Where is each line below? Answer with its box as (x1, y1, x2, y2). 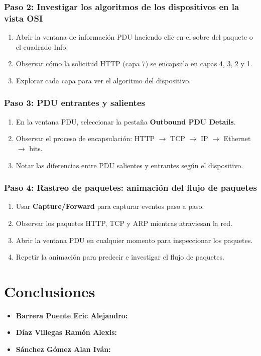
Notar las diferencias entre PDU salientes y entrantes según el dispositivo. (16, 160, 243, 170)
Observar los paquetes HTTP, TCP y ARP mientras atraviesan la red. (16, 217, 232, 228)
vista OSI (4, 12, 43, 24)
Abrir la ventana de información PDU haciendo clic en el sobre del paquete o (16, 32, 253, 42)
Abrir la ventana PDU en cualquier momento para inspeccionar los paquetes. (16, 234, 253, 245)
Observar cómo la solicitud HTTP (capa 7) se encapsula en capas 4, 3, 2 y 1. (16, 58, 252, 69)
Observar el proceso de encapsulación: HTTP (16, 133, 155, 144)
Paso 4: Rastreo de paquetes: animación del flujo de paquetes (4, 181, 257, 194)
